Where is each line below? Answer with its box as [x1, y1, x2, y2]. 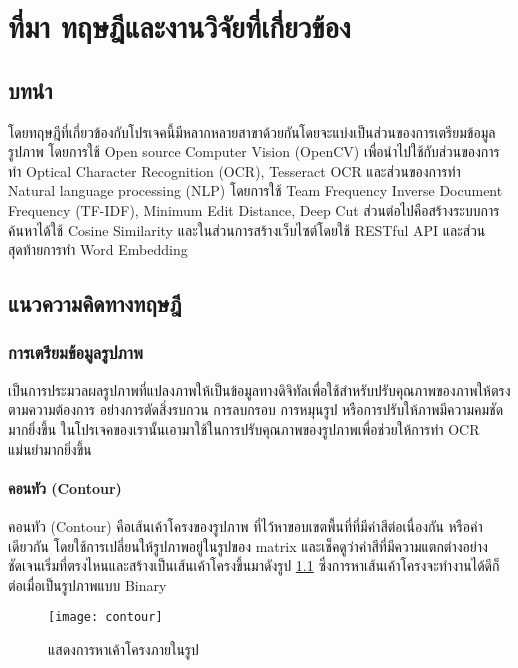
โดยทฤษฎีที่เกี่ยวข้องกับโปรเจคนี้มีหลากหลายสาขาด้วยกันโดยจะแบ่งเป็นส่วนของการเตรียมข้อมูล [8, 121, 496, 142]
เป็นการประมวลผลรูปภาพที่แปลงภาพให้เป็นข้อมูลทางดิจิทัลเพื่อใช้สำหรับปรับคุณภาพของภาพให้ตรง [8, 379, 511, 400]
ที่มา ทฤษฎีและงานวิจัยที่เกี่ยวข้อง [8, 6, 351, 47]
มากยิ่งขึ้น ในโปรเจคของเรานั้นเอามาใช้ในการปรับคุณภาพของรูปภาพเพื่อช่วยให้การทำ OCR [8, 418, 480, 439]
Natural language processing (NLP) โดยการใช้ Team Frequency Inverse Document [8, 180, 503, 201]
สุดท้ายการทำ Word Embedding [8, 239, 188, 260]
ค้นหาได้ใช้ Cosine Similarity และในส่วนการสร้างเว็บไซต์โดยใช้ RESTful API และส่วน [8, 219, 486, 240]
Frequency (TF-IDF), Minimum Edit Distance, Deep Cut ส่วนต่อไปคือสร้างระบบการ [8, 199, 500, 220]
